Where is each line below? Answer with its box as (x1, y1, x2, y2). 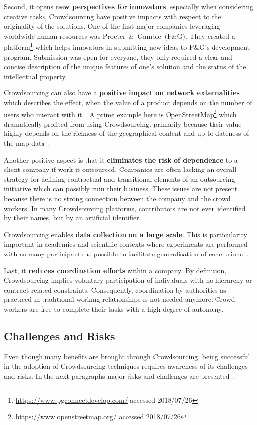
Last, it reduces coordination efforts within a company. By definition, (4, 265, 227, 275)
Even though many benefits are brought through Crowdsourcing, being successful (4, 351, 250, 361)
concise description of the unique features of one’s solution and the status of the (4, 61, 246, 72)
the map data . (4, 138, 50, 148)
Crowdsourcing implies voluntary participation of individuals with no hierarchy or (4, 275, 252, 285)
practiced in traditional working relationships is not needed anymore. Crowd (4, 294, 235, 304)
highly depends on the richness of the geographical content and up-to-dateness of (4, 128, 249, 138)
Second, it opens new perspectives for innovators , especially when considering (4, 1, 253, 11)
